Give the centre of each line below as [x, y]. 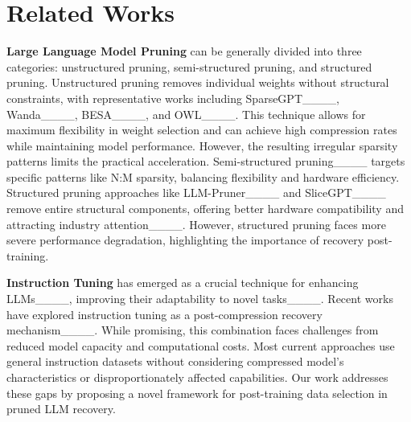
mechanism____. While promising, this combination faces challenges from [193, 330]
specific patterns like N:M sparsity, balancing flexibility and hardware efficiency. [203, 176]
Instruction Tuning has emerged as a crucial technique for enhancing [183, 283]
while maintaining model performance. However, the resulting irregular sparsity [202, 145]
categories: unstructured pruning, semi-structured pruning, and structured [189, 66]
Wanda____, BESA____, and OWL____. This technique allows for [186, 114]
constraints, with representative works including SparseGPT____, [173, 98]
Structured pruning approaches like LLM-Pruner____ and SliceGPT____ [196, 193]
